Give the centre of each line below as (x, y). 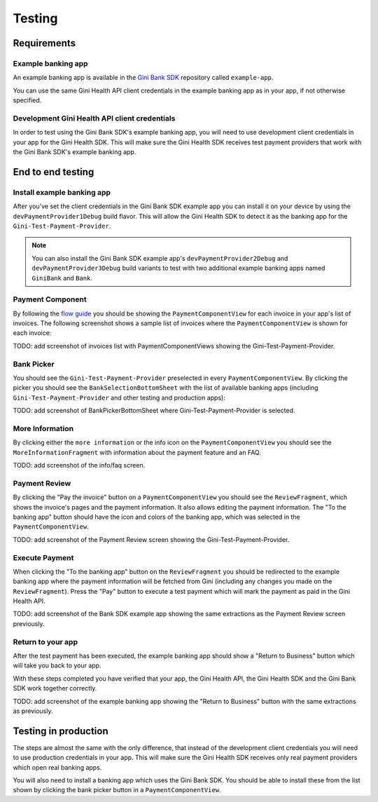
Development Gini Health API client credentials (94, 118)
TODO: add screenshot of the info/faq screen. (79, 465)
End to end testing (54, 172)
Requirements (44, 43)
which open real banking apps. (57, 767)
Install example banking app (62, 192)
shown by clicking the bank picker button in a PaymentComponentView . (117, 790)
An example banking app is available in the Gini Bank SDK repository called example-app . (143, 78)
